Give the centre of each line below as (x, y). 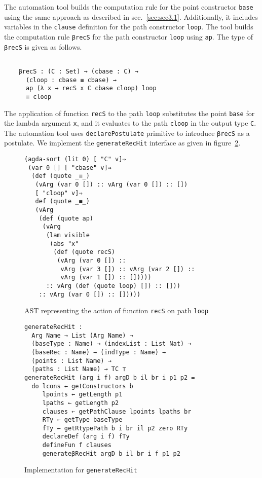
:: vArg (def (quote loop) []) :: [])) (113, 286)
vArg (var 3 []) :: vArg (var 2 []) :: (128, 269)
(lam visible (68, 235)
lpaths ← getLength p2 (81, 403)
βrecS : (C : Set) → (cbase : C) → (78, 71)
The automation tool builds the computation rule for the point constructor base (129, 7)
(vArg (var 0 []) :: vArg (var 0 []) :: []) (111, 185)
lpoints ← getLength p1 (82, 395)
